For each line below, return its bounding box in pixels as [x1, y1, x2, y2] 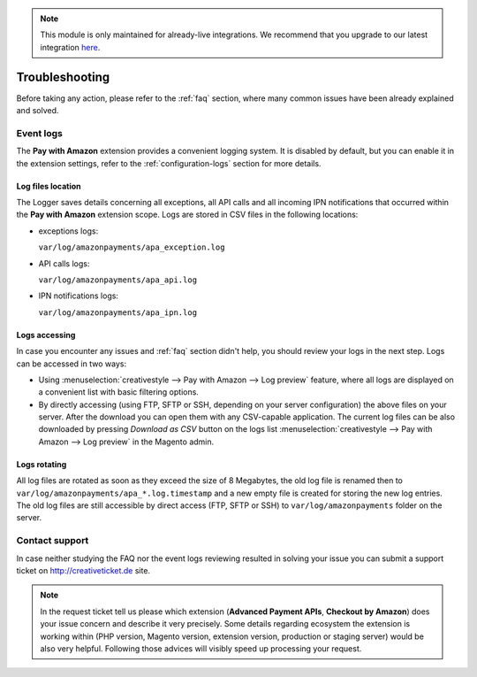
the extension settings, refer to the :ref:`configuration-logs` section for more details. [16, 158, 322, 168]
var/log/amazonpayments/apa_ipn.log [38, 307, 198, 318]
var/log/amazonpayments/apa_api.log [38, 274, 198, 285]
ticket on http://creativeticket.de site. [16, 565, 150, 575]
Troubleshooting [16, 69, 110, 84]
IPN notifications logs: [38, 290, 119, 301]
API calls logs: [38, 258, 90, 269]
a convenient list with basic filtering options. [38, 387, 199, 397]
